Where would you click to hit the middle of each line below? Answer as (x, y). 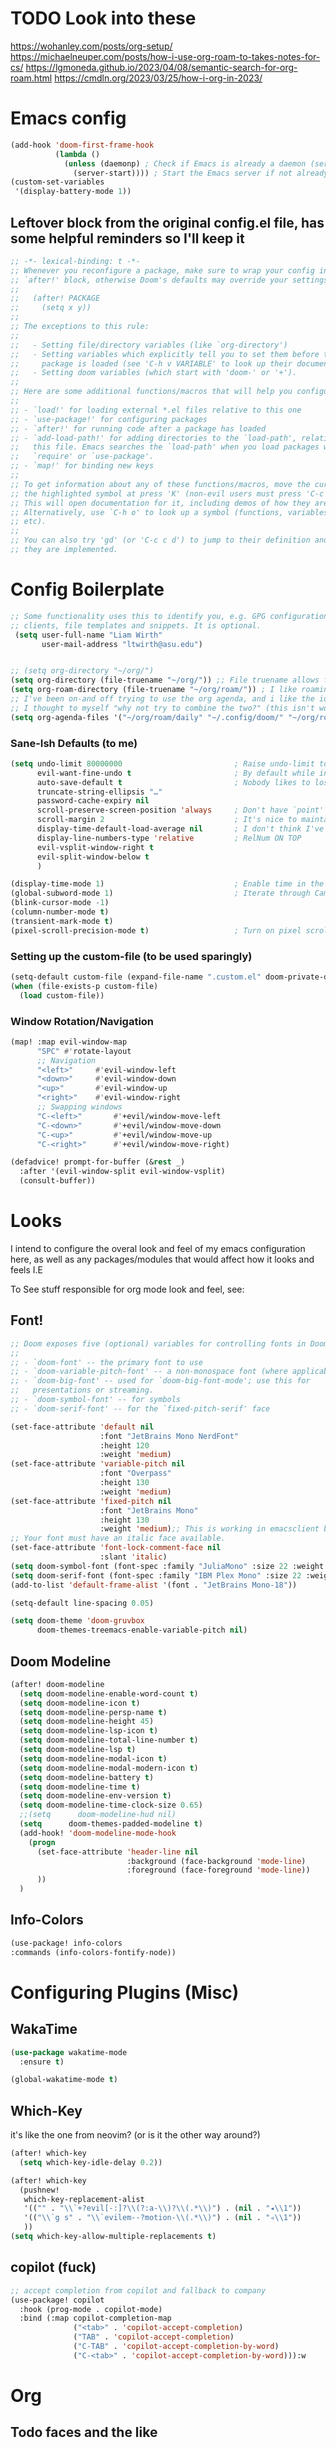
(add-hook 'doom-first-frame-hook (82, 145)
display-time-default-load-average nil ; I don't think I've (180, 829)
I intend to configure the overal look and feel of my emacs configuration (158, 1248)
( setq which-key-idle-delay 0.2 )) (91, 2162)
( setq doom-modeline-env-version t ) (95, 1796)
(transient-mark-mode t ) (62, 921)
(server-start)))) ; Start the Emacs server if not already (201, 173)
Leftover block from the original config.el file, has (167, 222)
